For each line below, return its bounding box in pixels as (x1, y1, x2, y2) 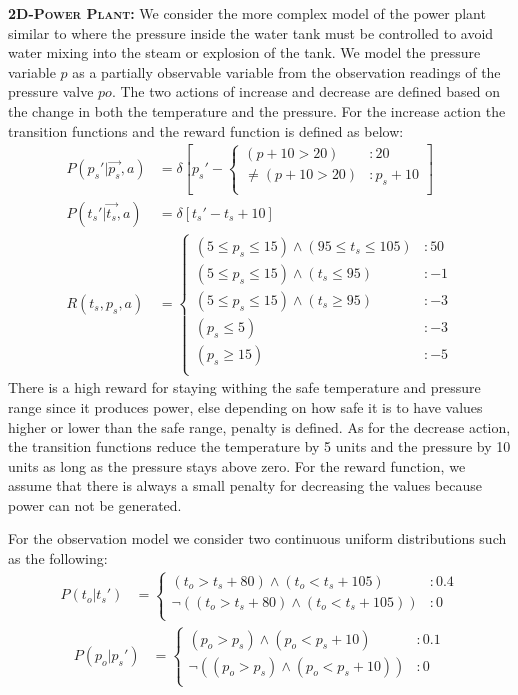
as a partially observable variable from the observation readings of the (72, 61, 501, 82)
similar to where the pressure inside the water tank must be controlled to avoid (8, 22, 494, 43)
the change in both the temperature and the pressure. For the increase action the (8, 100, 506, 121)
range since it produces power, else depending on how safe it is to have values (8, 396, 483, 417)
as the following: (8, 548, 108, 569)
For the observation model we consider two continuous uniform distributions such (8, 528, 507, 549)
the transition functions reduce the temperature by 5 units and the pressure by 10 (8, 436, 511, 457)
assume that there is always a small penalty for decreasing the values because (8, 475, 482, 496)
